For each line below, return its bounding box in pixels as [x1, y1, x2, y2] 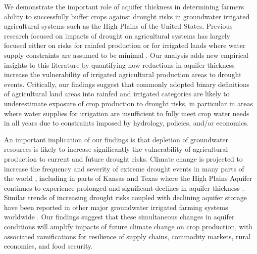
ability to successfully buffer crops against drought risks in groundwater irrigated [4, 11, 250, 21]
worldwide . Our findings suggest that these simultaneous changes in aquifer [4, 212, 235, 222]
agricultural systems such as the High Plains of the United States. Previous [4, 21, 233, 31]
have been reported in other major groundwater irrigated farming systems [4, 202, 228, 212]
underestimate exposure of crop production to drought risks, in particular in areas [4, 98, 253, 108]
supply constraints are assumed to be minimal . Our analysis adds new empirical [4, 49, 249, 60]
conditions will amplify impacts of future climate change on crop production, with [4, 221, 253, 232]
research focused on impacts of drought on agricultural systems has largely [4, 30, 230, 41]
